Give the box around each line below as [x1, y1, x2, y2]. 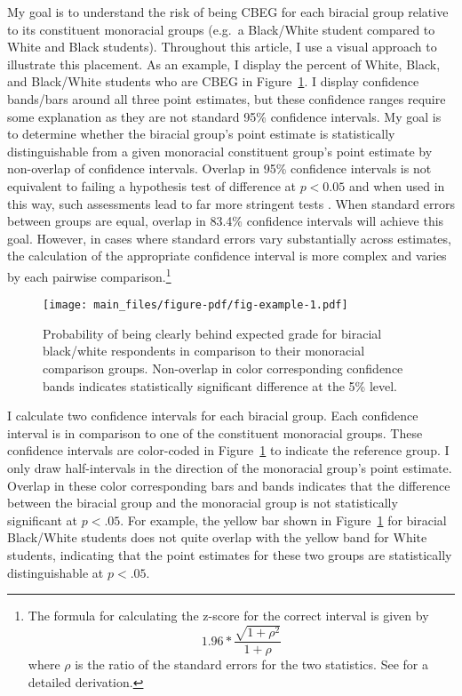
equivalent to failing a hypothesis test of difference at [7, 176, 296, 195]
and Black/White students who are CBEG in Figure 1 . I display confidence [7, 72, 419, 91]
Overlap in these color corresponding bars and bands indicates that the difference [7, 476, 450, 494]
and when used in [348, 176, 445, 195]
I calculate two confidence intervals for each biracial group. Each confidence [7, 406, 418, 425]
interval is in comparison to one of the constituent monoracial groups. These [7, 423, 423, 442]
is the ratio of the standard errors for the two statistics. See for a [75, 655, 428, 674]
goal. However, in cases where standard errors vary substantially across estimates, [7, 228, 451, 247]
